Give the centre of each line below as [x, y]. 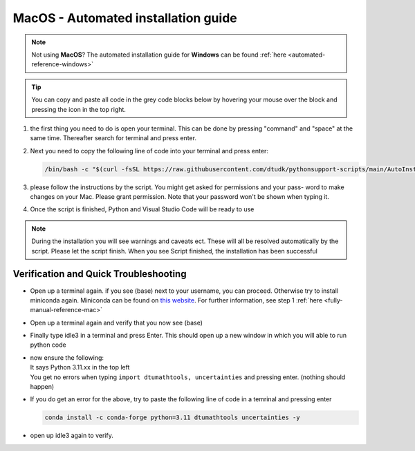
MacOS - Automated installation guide [125, 18]
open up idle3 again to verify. [72, 436]
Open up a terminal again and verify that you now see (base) [117, 323]
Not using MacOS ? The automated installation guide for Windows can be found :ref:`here [159, 55]
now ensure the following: [67, 357]
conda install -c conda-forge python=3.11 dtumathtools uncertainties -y [172, 418]
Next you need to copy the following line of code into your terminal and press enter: [149, 151]
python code [48, 345]
